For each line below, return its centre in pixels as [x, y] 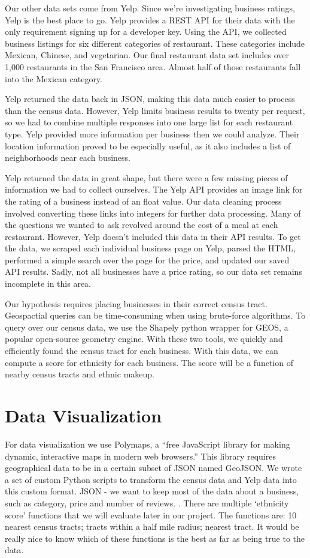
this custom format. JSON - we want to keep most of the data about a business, [152, 491]
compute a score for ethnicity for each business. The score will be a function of [149, 362]
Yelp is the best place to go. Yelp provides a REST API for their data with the [150, 19]
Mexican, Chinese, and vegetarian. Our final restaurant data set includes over [147, 55]
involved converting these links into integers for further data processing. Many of [153, 213]
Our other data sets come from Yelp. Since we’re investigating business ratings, [150, 8]
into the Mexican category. [54, 78]
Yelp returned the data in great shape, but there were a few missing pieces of [146, 177]
